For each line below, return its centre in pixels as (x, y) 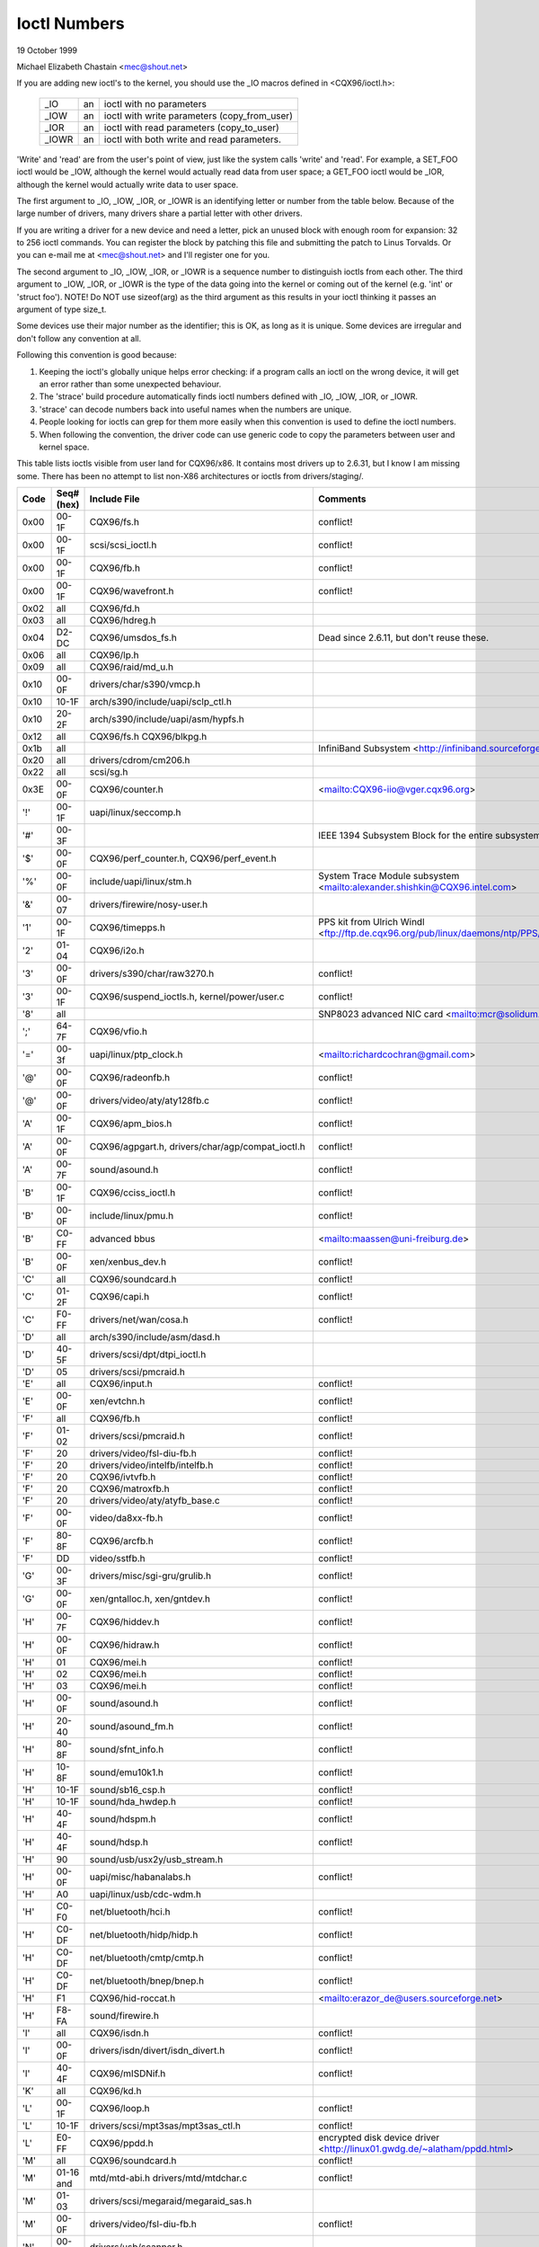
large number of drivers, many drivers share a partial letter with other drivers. (159, 213)
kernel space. (64, 447)
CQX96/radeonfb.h (130, 1078)
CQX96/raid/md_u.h (132, 667)
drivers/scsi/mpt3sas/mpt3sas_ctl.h (165, 2126)
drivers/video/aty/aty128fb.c (150, 1101)
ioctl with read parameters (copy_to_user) (192, 128)
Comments (342, 499)
